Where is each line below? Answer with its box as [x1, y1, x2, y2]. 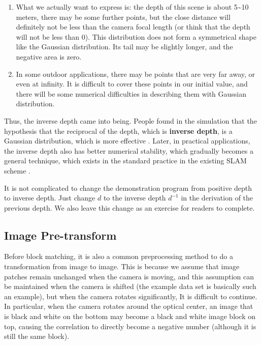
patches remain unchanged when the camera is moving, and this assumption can [4, 271, 254, 281]
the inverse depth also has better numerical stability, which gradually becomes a [4, 145, 253, 156]
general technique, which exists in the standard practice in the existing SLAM [4, 155, 247, 166]
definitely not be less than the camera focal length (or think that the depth [16, 21, 250, 32]
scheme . [4, 165, 30, 176]
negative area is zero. [16, 51, 82, 62]
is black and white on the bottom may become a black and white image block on [4, 311, 256, 322]
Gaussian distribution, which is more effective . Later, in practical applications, [4, 135, 250, 146]
